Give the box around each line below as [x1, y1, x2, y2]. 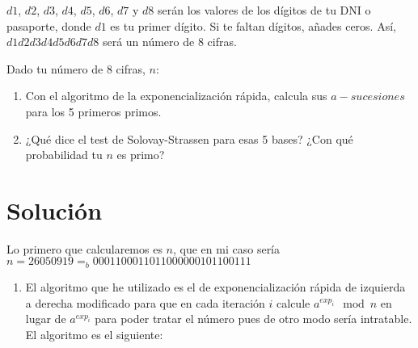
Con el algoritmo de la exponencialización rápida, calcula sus [25, 87, 327, 104]
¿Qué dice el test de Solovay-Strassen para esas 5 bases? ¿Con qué [25, 130, 353, 147]
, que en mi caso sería [173, 240, 281, 257]
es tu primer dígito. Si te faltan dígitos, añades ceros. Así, [110, 17, 396, 34]
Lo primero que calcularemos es [6, 240, 163, 257]
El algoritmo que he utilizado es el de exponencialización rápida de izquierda [25, 278, 406, 295]
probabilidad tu [25, 146, 103, 163]
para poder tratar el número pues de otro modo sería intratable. [95, 310, 412, 327]
